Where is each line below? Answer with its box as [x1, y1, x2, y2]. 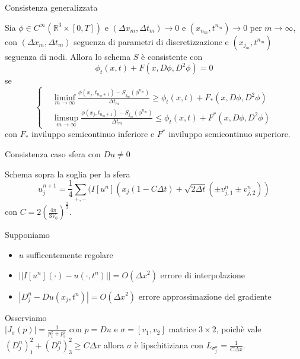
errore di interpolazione [160, 268, 245, 281]
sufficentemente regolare [26, 248, 113, 260]
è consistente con [141, 50, 203, 62]
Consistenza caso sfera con [5, 147, 101, 160]
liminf [54, 94, 76, 103]
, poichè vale [216, 323, 261, 335]
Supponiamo [5, 228, 50, 241]
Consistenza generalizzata [5, 1, 98, 13]
